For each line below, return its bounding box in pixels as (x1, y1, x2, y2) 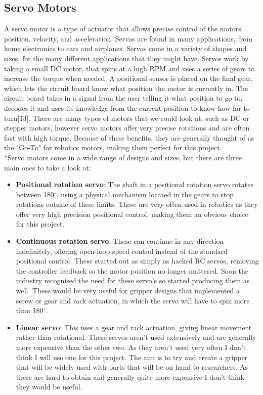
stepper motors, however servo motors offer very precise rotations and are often (4, 122, 250, 133)
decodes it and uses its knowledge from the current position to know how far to (4, 102, 250, 113)
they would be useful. (16, 381, 82, 392)
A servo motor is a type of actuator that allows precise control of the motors (4, 23, 241, 34)
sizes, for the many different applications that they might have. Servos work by (4, 53, 249, 63)
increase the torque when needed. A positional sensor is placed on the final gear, (4, 73, 253, 83)
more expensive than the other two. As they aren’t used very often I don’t (16, 342, 246, 353)
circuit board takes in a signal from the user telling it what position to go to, (4, 93, 243, 103)
